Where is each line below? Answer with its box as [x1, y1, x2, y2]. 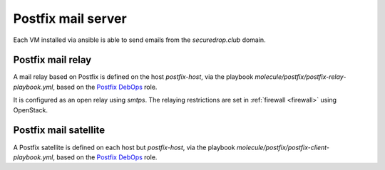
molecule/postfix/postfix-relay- [255, 73, 346, 81]
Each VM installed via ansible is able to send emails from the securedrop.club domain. [13, 36, 267, 44]
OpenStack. [13, 105, 48, 114]
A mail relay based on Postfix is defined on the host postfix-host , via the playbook [13, 73, 254, 81]
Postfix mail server [13, 11, 128, 26]
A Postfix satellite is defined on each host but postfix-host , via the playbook [13, 143, 235, 152]
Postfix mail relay [13, 54, 92, 66]
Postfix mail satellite [13, 124, 106, 137]
